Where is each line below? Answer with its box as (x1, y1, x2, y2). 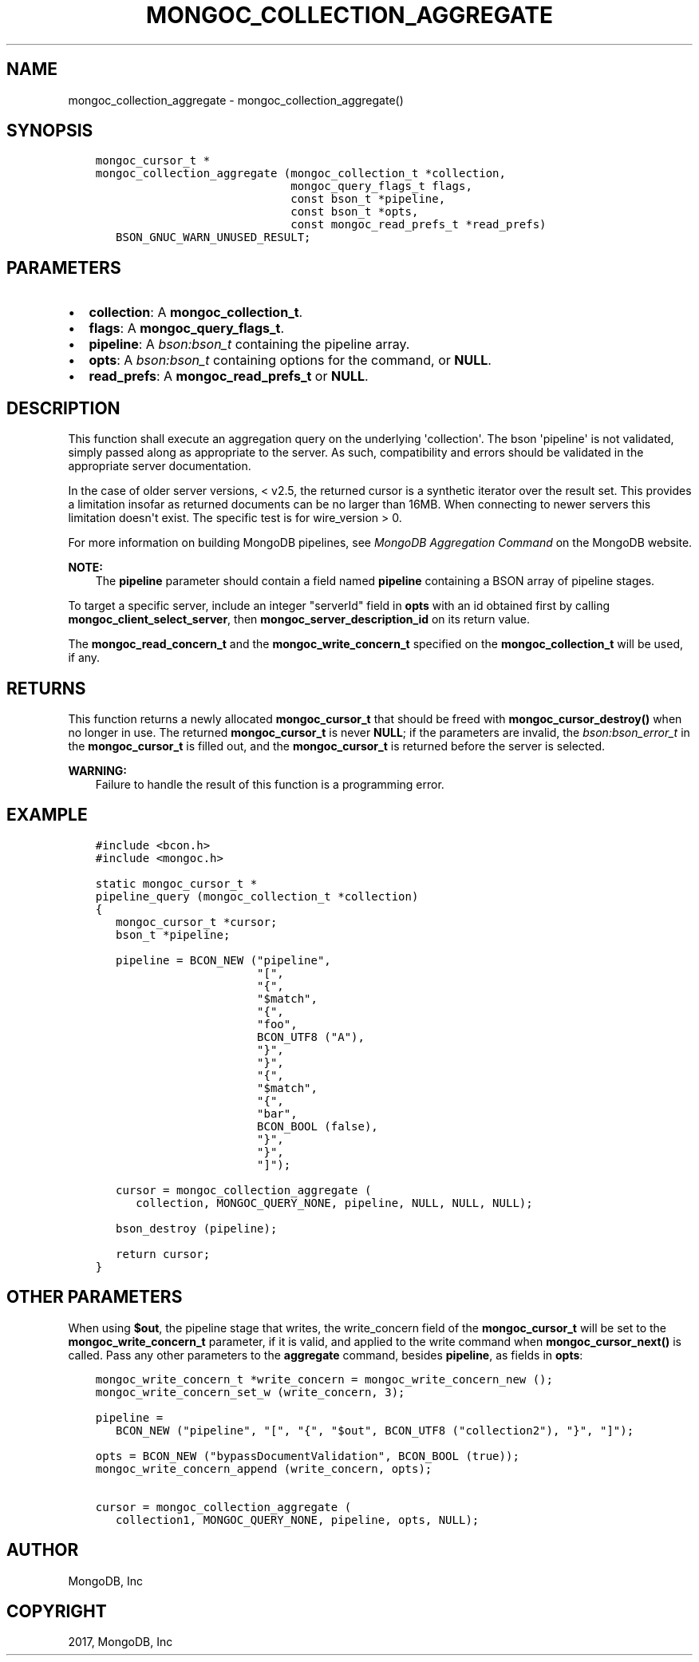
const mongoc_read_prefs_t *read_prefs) (290, 218, 547, 231)
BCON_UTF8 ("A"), (257, 1030, 365, 1043)
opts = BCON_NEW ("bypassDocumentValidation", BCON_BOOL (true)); (95, 1449, 519, 1462)
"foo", (257, 1017, 298, 1031)
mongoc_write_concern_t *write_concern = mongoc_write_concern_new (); (95, 1372, 553, 1386)
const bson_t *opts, (290, 205, 419, 219)
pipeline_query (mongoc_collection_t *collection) (95, 889, 419, 903)
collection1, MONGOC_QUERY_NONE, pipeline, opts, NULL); (116, 1513, 480, 1526)
